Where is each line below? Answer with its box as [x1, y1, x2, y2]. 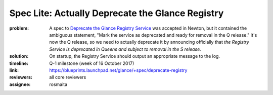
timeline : [9, 60, 29, 66]
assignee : [9, 81, 31, 87]
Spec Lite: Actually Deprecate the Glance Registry [9, 8, 224, 19]
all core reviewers [49, 74, 86, 80]
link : [9, 67, 19, 73]
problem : [9, 25, 29, 31]
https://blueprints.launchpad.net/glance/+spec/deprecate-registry [49, 67, 188, 73]
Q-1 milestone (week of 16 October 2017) [49, 60, 134, 66]
